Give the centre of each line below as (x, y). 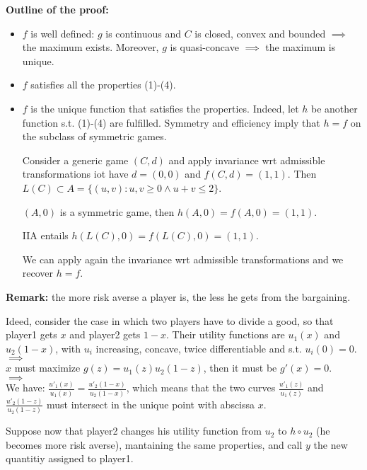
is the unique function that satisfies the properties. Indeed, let (165, 108)
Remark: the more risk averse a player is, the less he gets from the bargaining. (178, 296)
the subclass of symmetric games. (94, 136)
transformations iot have (75, 174)
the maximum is (301, 47)
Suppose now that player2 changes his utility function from (134, 431)
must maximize (47, 368)
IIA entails (45, 235)
